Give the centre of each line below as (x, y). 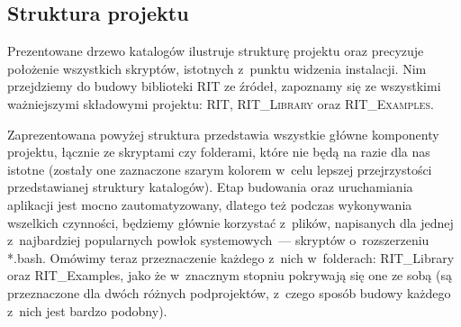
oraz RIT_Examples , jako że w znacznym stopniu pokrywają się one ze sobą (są (230, 275)
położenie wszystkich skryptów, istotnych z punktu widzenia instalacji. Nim (217, 68)
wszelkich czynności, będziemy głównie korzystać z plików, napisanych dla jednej (230, 222)
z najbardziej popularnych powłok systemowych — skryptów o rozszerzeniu (218, 240)
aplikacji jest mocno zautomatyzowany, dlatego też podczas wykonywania (210, 204)
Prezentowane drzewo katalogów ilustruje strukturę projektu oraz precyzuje (216, 51)
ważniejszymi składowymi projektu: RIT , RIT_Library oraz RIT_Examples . (221, 103)
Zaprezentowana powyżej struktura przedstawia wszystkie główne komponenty (223, 134)
